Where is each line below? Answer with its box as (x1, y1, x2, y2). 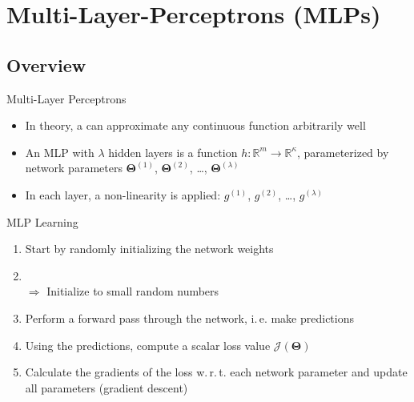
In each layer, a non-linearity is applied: (25, 186, 221, 203)
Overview (6, 52, 86, 77)
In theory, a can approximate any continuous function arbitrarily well (25, 117, 366, 134)
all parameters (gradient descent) (25, 379, 188, 396)
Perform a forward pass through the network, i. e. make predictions (25, 309, 355, 326)
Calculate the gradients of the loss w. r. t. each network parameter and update (25, 364, 408, 380)
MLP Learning (6, 213, 78, 230)
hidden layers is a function (108, 143, 238, 160)
